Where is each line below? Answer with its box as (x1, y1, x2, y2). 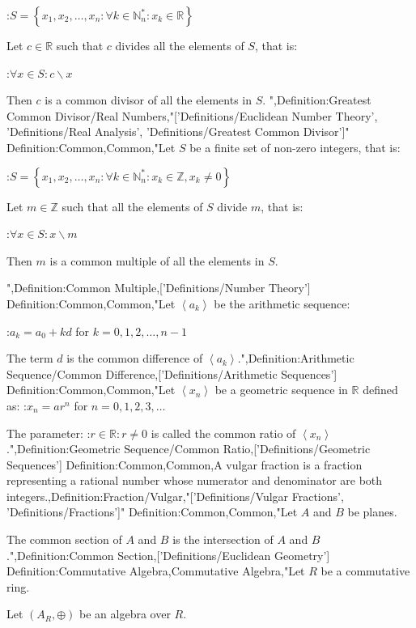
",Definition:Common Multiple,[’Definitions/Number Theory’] (6, 279, 311, 296)
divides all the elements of (115, 37, 244, 53)
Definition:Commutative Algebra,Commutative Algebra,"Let (6, 562, 305, 579)
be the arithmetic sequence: (214, 295, 350, 312)
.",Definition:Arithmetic (237, 350, 354, 367)
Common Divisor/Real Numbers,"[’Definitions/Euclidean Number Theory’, (6, 107, 378, 124)
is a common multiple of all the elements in (49, 252, 265, 269)
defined (363, 381, 398, 398)
